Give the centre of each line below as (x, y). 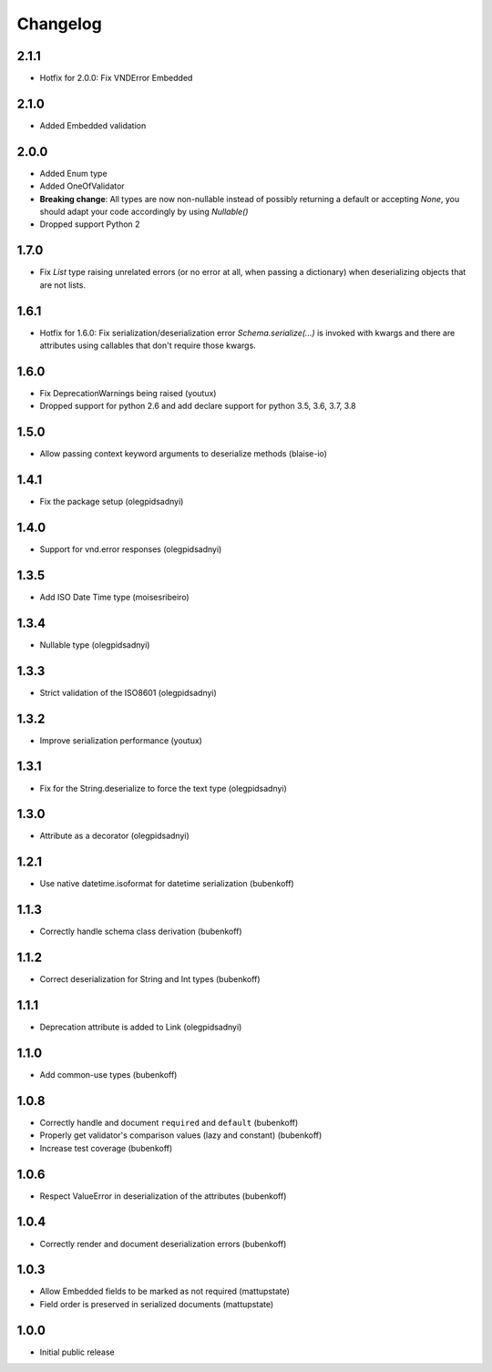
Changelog (59, 24)
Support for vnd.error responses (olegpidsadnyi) (131, 549)
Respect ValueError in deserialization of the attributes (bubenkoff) (163, 1196)
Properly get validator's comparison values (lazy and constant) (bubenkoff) (181, 1135)
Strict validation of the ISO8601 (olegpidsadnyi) (128, 692)
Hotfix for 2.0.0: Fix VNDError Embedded (116, 78)
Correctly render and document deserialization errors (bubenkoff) (163, 1244)
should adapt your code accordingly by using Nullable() (144, 212)
